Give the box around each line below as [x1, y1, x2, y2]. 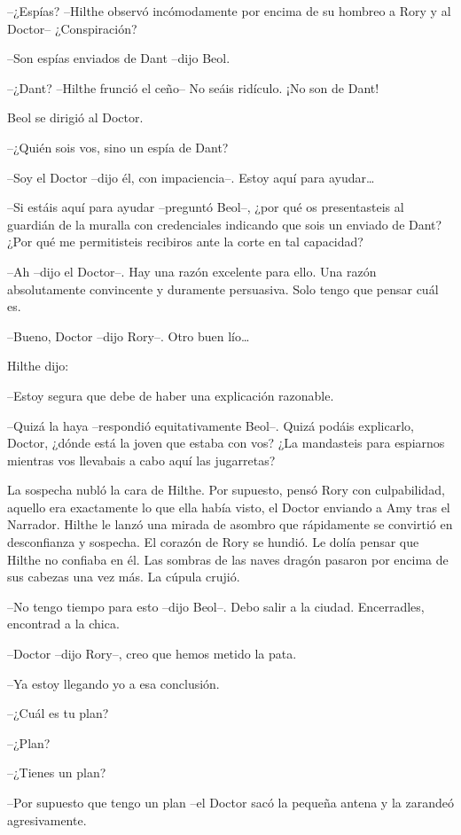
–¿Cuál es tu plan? [7, 704, 109, 722]
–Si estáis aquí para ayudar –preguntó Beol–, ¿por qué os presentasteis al [7, 198, 404, 216]
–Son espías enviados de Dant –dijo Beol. [7, 49, 230, 67]
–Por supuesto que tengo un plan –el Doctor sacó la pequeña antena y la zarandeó [7, 793, 454, 811]
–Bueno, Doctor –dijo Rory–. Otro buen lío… [7, 326, 250, 345]
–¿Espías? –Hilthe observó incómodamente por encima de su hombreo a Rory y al [7, 2, 451, 20]
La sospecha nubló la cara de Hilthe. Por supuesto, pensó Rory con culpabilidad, [7, 480, 445, 499]
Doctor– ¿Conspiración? [7, 19, 137, 37]
